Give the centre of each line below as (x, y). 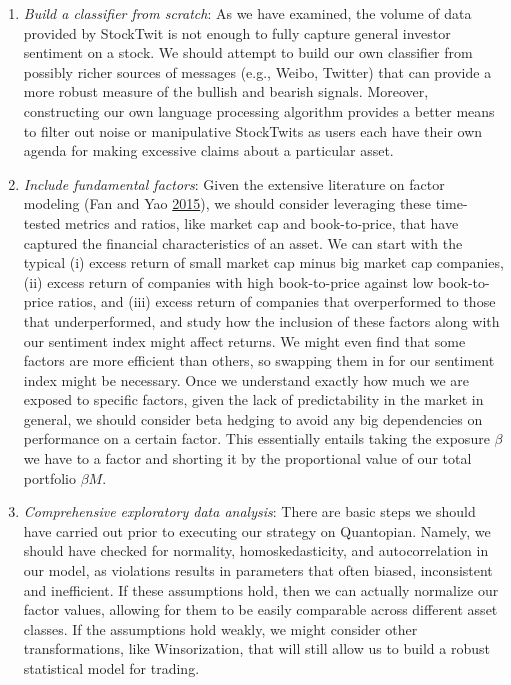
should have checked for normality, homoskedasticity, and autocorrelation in (256, 550)
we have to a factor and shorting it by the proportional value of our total (247, 458)
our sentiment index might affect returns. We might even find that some (244, 340)
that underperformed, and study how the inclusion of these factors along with (261, 320)
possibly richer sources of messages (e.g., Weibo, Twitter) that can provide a (257, 71)
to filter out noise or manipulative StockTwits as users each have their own (253, 130)
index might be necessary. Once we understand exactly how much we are (246, 379)
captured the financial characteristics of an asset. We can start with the (243, 242)
